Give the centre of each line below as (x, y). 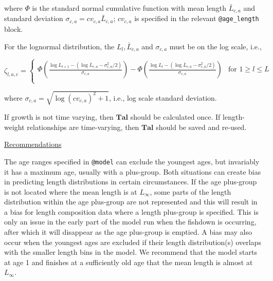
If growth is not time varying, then (59, 117)
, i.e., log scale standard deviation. (163, 97)
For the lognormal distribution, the (59, 46)
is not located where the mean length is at (71, 191)
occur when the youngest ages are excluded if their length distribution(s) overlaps (133, 242)
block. (14, 29)
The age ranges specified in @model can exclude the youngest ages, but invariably (132, 161)
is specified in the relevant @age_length (197, 18)
